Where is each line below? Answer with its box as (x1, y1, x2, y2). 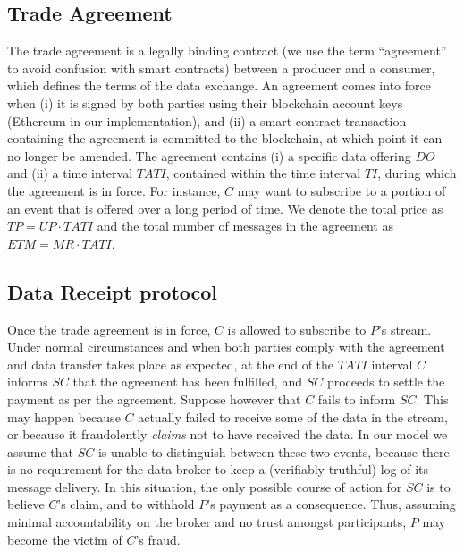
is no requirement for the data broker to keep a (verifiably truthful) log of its (7, 460, 429, 479)
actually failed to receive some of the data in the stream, (138, 407, 448, 426)
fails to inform (317, 389, 396, 408)
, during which (377, 164, 457, 183)
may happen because (7, 407, 121, 426)
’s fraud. (135, 530, 181, 548)
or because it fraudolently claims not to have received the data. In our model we (7, 425, 448, 444)
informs (7, 372, 48, 391)
